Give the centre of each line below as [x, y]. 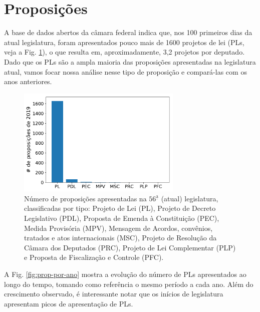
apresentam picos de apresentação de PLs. [69, 303]
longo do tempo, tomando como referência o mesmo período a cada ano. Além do [129, 284]
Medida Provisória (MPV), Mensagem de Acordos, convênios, [118, 228]
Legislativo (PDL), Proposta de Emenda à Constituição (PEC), [122, 218]
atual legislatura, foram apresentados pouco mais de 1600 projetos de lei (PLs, [124, 42]
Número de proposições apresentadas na [85, 198]
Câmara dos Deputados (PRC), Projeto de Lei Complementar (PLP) [130, 247]
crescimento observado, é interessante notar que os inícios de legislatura [114, 294]
